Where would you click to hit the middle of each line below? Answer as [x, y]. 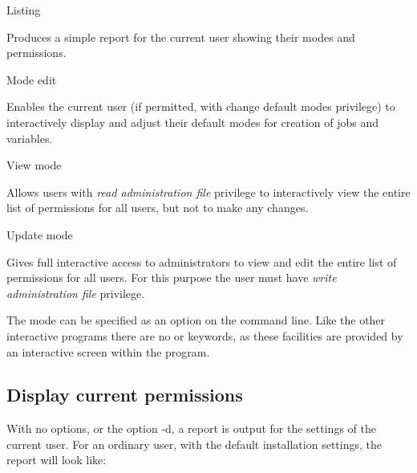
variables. [30, 138]
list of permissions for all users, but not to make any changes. [158, 208]
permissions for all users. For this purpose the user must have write [172, 277]
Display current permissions [125, 395]
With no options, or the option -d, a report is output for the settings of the [191, 428]
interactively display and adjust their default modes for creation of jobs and [193, 122]
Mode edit [32, 79]
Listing [24, 10]
